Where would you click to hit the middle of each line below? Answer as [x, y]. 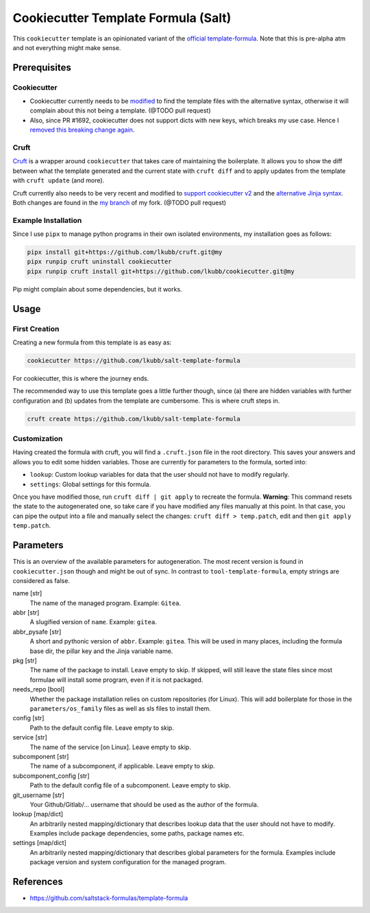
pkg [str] [25, 661]
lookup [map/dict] [38, 814]
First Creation [36, 329]
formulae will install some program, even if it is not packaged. [116, 680]
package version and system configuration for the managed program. [128, 862]
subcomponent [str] [41, 756]
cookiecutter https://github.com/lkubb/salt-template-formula [134, 360]
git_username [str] [39, 795]
